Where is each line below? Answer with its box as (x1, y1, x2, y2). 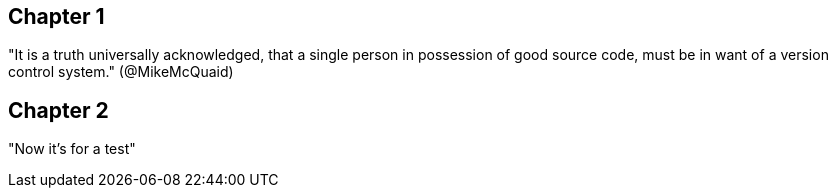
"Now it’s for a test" (8, 140, 136, 158)
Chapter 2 (8, 97, 109, 123)
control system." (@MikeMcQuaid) (8, 63, 234, 81)
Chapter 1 (8, 4, 105, 29)
